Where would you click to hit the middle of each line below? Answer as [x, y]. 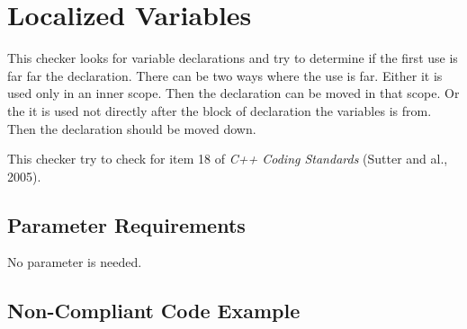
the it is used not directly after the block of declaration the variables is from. [220, 110]
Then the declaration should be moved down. [132, 128]
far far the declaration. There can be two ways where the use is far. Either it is [225, 75]
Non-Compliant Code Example [154, 311]
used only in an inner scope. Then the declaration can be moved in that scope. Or [233, 93]
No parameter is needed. [75, 262]
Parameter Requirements [126, 224]
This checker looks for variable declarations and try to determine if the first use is [233, 58]
